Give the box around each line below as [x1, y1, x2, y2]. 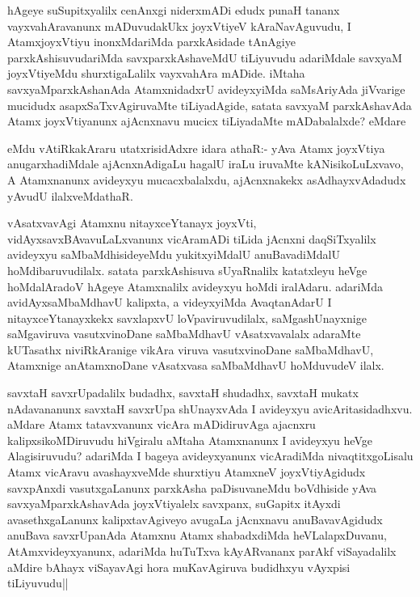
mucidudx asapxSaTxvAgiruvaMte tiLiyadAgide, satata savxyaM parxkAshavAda [7, 96, 412, 113]
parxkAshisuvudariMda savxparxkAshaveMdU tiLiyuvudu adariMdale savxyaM [7, 49, 402, 66]
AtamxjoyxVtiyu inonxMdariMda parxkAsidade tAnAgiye [7, 33, 296, 50]
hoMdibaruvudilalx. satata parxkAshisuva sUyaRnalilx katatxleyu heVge [7, 261, 367, 278]
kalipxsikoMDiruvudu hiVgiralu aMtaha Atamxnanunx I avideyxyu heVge [7, 431, 372, 448]
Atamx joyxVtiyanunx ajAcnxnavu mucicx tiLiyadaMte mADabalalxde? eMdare [7, 112, 406, 129]
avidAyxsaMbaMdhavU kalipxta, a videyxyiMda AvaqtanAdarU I [7, 294, 332, 311]
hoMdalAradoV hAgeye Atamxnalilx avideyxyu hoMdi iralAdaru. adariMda [7, 277, 383, 294]
